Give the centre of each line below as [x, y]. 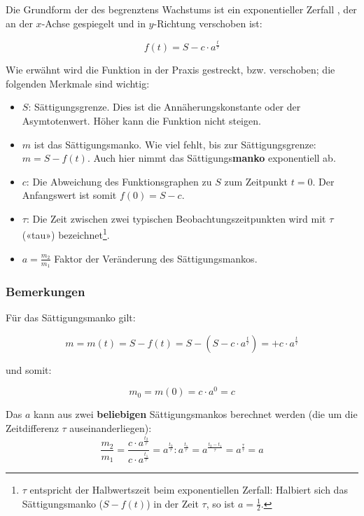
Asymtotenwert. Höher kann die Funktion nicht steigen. [141, 120]
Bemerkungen [45, 291]
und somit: [29, 369]
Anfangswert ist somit [69, 195]
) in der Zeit [173, 503]
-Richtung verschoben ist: [208, 23]
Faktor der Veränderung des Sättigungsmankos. [156, 258]
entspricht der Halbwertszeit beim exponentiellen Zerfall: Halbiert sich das [189, 489]
